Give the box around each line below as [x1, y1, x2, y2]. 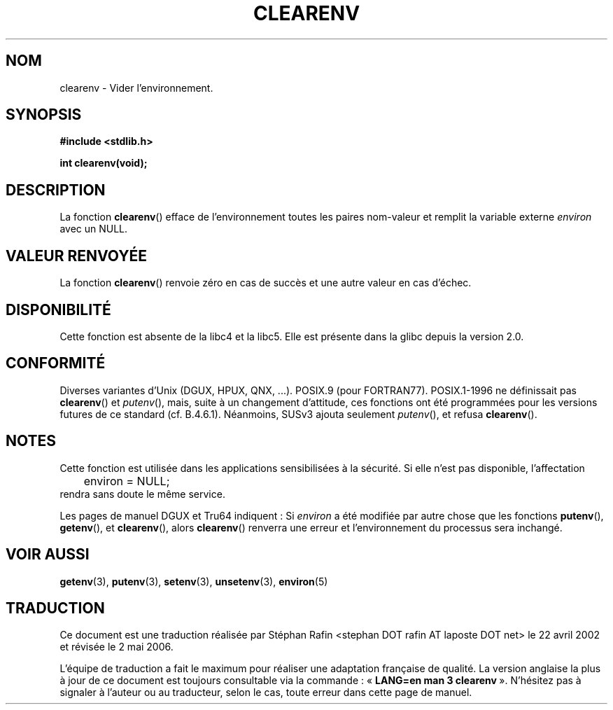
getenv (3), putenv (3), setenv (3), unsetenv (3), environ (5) [59, 575, 328, 587]
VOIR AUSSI [6, 545, 90, 564]
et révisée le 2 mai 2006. [59, 641, 174, 653]
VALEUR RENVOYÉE [6, 246, 147, 265]
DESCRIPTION [6, 181, 106, 199]
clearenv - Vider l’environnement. [59, 81, 213, 94]
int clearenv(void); [59, 157, 148, 169]
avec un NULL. [59, 223, 128, 235]
